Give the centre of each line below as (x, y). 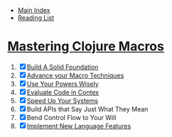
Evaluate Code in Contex (63, 92)
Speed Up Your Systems (62, 100)
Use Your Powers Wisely (63, 84)
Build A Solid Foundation (63, 67)
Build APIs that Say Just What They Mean (87, 109)
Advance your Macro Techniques (75, 75)
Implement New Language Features (79, 126)
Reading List (36, 18)
